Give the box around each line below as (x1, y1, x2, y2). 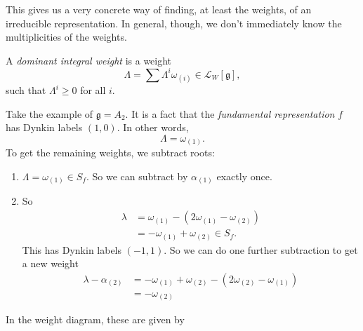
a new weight (22, 256, 79, 271)
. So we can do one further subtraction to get (164, 242, 358, 257)
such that (6, 83, 46, 97)
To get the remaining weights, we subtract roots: (6, 145, 215, 160)
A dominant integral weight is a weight (6, 53, 172, 67)
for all (80, 83, 106, 97)
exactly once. (216, 168, 272, 183)
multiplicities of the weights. (6, 29, 127, 44)
